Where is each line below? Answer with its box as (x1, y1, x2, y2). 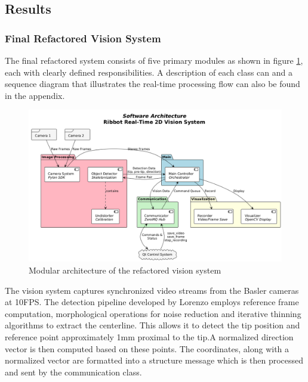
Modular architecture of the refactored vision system (29, 264, 221, 277)
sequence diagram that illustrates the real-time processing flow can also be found (5, 77, 300, 90)
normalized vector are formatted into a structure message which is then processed (5, 354, 304, 367)
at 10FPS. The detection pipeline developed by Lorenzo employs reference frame (5, 296, 299, 308)
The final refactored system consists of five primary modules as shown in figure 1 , (5, 54, 303, 66)
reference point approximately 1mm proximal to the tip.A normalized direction (5, 331, 294, 343)
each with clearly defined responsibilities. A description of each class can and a (5, 66, 293, 78)
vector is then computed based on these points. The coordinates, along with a (5, 342, 289, 355)
